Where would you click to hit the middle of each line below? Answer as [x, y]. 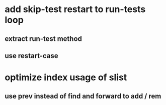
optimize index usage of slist [66, 77]
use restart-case [31, 56]
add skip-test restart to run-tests [75, 9]
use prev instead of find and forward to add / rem [83, 96]
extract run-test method [44, 39]
